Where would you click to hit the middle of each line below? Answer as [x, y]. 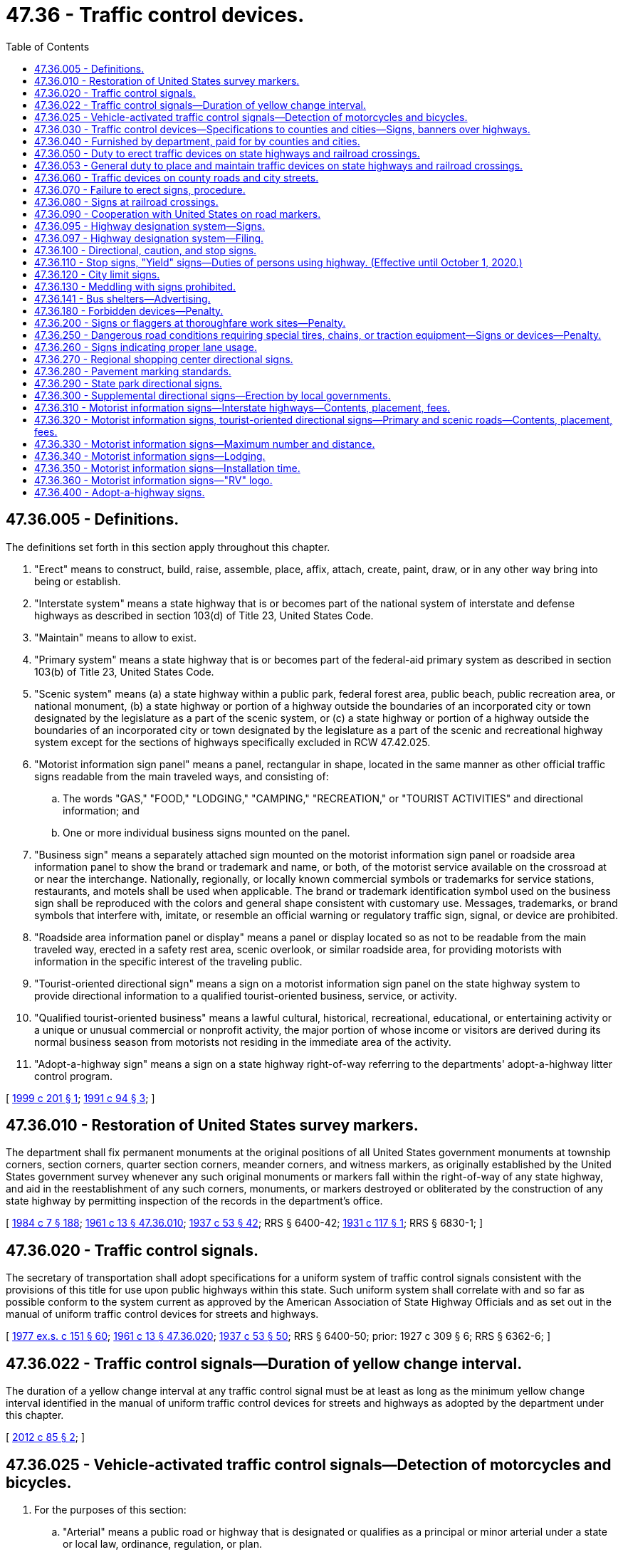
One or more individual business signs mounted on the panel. [206, 832]
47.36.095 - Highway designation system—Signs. [150, 226]
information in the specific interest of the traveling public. [168, 961]
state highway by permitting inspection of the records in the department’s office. [194, 1201]
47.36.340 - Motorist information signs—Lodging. [150, 456]
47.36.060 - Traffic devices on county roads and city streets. [177, 177]
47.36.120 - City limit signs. [97, 274]
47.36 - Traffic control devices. [155, 15]
